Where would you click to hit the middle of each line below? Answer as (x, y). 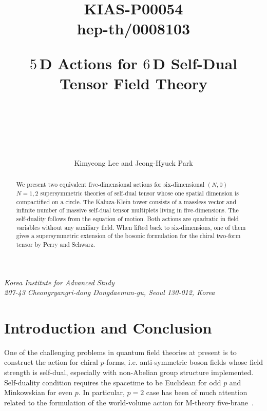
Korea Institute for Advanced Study (59, 282)
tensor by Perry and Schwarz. (56, 244)
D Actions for (88, 63)
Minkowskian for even (39, 392)
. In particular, (101, 392)
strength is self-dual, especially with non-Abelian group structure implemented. (129, 372)
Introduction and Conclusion (108, 327)
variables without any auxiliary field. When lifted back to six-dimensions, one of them (131, 227)
